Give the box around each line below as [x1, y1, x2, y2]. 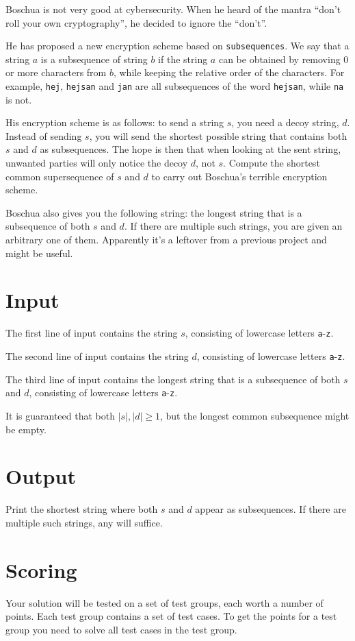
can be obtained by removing [218, 51, 341, 66]
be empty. [5, 422, 47, 436]
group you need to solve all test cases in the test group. [5, 622, 237, 636]
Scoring [5, 555, 77, 583]
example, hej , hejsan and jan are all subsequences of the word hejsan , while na [5, 79, 344, 93]
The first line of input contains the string [5, 326, 178, 340]
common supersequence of [5, 169, 114, 183]
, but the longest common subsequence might [159, 408, 350, 422]
